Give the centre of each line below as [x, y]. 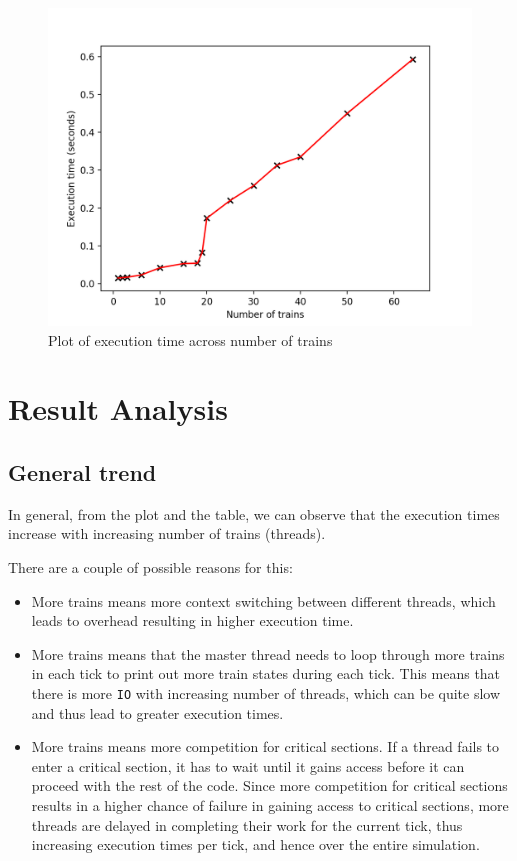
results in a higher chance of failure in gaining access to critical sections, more [270, 804]
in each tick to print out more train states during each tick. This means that [266, 673]
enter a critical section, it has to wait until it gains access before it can [248, 765]
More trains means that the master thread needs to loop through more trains [268, 653]
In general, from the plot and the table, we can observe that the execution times [254, 513]
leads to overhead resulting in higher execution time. [192, 620]
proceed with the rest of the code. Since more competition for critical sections [269, 785]
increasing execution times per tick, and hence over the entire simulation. [255, 844]
